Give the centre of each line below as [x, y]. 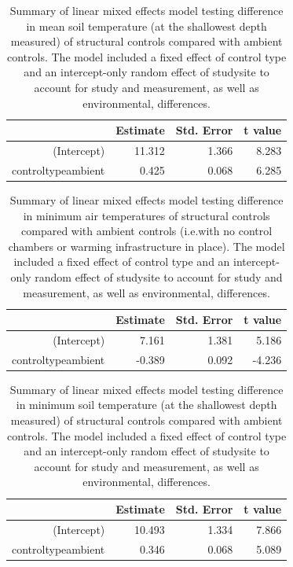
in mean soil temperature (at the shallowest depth [146, 26]
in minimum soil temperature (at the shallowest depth [146, 405]
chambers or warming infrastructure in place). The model [146, 246]
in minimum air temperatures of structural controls [146, 215]
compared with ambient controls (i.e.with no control [147, 231]
